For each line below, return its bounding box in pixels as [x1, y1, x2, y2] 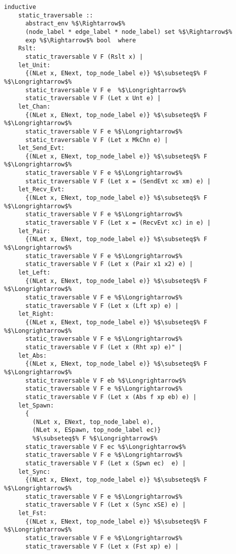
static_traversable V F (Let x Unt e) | [25, 95, 161, 102]
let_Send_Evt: [18, 144, 65, 152]
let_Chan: [18, 103, 51, 110]
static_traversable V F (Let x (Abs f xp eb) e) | [25, 393, 197, 401]
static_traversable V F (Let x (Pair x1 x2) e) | [25, 261, 193, 268]
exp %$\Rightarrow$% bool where [25, 36, 136, 44]
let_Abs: [18, 352, 47, 359]
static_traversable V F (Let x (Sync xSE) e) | [25, 501, 186, 509]
